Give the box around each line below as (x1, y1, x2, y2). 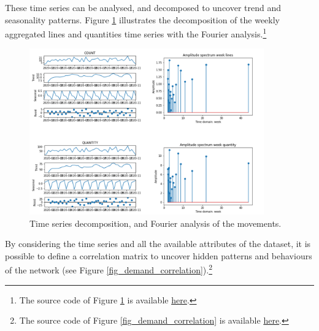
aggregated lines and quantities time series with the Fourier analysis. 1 (5, 26, 267, 40)
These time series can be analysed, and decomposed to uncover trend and (5, 1, 282, 13)
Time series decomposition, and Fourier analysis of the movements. (29, 216, 282, 229)
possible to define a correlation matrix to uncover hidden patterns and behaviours (5, 249, 312, 262)
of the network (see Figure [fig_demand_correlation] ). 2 (5, 262, 213, 276)
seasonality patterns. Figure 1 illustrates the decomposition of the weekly (5, 13, 280, 26)
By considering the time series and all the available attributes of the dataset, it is (5, 237, 311, 250)
